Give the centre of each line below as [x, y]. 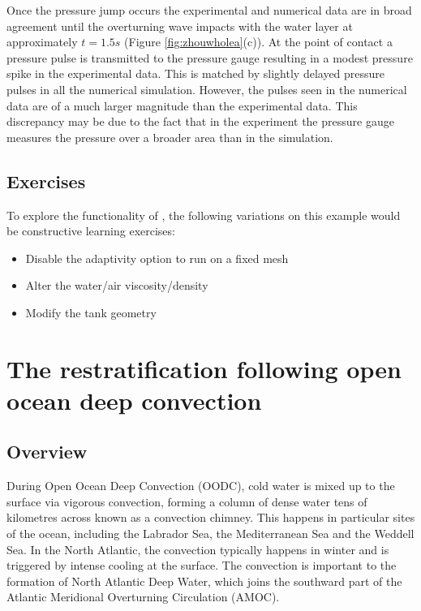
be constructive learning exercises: [91, 231]
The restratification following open [204, 368]
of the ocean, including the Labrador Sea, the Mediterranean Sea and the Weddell [210, 534]
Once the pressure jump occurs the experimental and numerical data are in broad [209, 10]
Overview [47, 452]
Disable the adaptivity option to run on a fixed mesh [157, 258]
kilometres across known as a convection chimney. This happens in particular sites [211, 517]
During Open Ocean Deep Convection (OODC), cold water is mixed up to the [201, 486]
